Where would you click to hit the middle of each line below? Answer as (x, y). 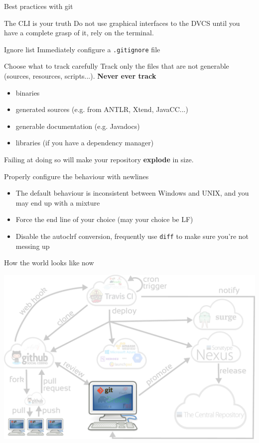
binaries (28, 92)
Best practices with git (39, 6)
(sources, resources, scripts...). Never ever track (80, 76)
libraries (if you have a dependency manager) (85, 143)
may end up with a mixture (58, 202)
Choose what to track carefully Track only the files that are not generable (117, 66)
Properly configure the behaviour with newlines (76, 176)
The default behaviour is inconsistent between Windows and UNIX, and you (132, 193)
